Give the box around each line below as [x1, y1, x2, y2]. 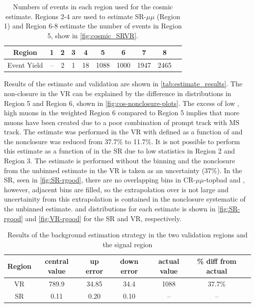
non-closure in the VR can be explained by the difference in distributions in [4, 88, 231, 98]
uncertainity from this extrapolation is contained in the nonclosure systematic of [4, 194, 246, 204]
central [45, 256, 69, 266]
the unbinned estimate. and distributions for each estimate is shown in [4, 204, 216, 214]
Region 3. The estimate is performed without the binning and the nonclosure [4, 155, 235, 166]
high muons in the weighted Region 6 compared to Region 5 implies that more [4, 107, 240, 118]
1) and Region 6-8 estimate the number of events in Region [4, 21, 182, 31]
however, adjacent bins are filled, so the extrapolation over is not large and [4, 184, 229, 194]
